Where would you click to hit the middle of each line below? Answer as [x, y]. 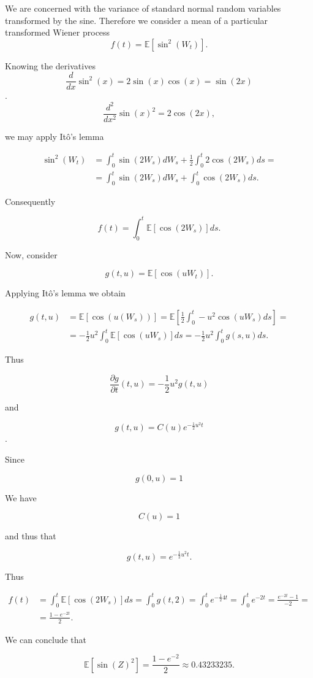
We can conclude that [46, 639]
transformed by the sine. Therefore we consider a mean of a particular [137, 20]
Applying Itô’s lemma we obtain [65, 293]
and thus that [31, 536]
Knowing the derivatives [50, 65]
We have [21, 497]
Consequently [30, 201]
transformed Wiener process [58, 32]
